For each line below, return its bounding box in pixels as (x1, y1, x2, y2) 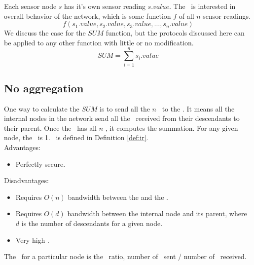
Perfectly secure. (15, 158, 66, 169)
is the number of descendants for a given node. (21, 218, 163, 228)
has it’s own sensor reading (64, 1, 145, 11)
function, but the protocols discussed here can (106, 28, 245, 38)
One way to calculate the (4, 103, 79, 114)
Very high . (15, 234, 49, 245)
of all (179, 10, 194, 21)
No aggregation (4, 80, 84, 95)
